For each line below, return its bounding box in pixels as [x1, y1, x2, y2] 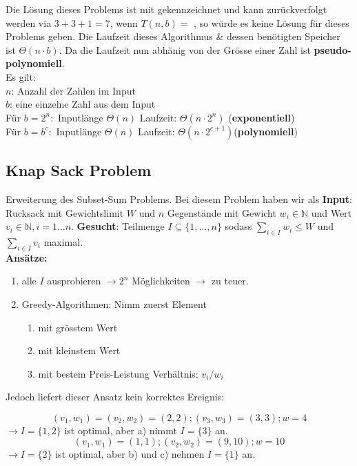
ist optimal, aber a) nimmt [64, 423, 177, 437]
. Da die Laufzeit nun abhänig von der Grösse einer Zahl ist [59, 42, 311, 57]
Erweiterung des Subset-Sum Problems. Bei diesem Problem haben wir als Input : [6, 191, 352, 206]
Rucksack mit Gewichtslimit [6, 205, 124, 220]
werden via [6, 15, 52, 30]
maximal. [43, 234, 83, 249]
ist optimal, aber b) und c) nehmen [55, 447, 205, 461]
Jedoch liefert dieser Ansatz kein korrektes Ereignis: [6, 389, 225, 404]
